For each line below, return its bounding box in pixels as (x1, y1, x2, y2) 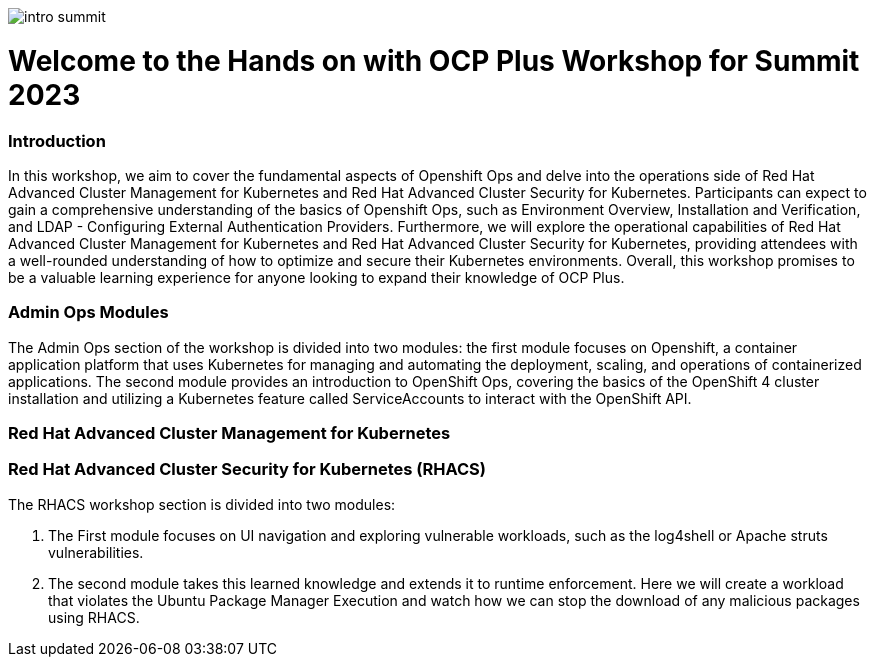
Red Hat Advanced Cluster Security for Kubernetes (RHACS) (8, 459, 486, 480)
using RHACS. (48, 608, 140, 626)
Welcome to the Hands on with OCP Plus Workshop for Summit (8, 43, 860, 78)
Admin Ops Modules (8, 302, 169, 323)
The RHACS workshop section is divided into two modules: (8, 495, 396, 513)
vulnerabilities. (48, 543, 144, 561)
